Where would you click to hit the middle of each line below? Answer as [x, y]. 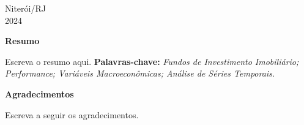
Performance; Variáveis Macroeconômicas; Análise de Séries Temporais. [140, 73]
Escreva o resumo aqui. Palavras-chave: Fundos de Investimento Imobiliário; [152, 61]
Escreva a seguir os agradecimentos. [72, 114]
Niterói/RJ [25, 8]
